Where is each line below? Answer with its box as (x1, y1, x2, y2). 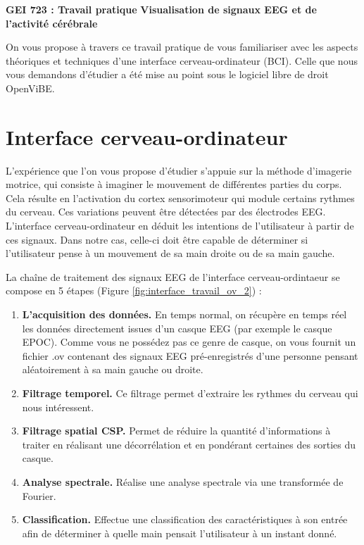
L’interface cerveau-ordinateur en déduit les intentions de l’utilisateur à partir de (6, 218, 354, 233)
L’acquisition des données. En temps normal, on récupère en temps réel (22, 307, 347, 322)
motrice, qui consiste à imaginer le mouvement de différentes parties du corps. (6, 177, 342, 192)
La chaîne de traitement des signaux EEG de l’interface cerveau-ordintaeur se (6, 269, 340, 284)
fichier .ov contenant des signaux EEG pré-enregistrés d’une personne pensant (22, 348, 358, 363)
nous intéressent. (22, 399, 94, 414)
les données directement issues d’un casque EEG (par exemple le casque (22, 320, 332, 335)
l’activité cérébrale (6, 15, 98, 30)
